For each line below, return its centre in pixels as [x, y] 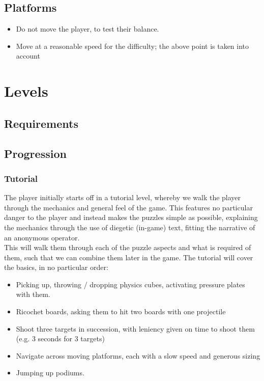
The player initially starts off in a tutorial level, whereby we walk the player [123, 197]
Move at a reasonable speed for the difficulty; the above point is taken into [133, 46]
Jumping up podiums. [50, 373]
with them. [33, 294]
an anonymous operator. [42, 237]
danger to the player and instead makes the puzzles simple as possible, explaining [131, 217]
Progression [35, 153]
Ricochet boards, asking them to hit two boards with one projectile [121, 311]
